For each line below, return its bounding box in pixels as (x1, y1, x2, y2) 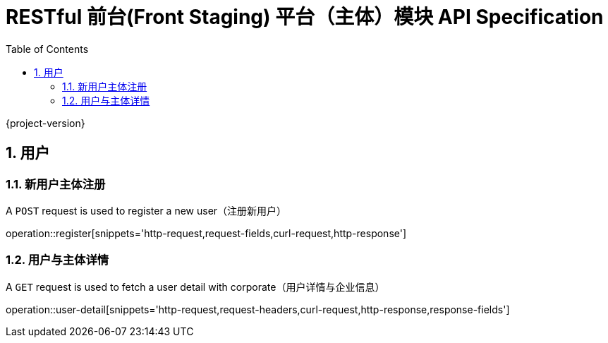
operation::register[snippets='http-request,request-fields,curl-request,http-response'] (6, 227, 407, 239)
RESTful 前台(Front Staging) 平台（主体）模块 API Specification (6, 5, 604, 29)
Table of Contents (6, 42, 89, 55)
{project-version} (6, 116, 85, 129)
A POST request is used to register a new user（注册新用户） (6, 204, 287, 217)
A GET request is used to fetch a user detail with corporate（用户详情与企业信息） (6, 280, 385, 293)
